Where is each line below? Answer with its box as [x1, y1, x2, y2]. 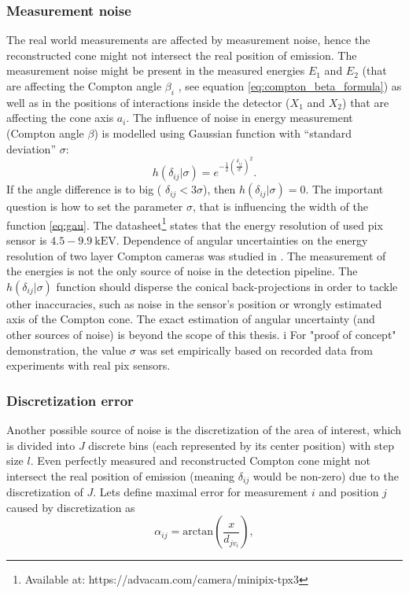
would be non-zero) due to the [252, 467, 400, 484]
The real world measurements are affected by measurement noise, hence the [6, 31, 370, 48]
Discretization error [6, 390, 134, 410]
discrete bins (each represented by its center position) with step [88, 436, 395, 453]
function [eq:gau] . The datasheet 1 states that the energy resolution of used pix [6, 214, 383, 233]
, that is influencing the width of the [192, 198, 368, 215]
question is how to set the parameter [6, 198, 183, 215]
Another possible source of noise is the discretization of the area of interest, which [6, 422, 401, 438]
